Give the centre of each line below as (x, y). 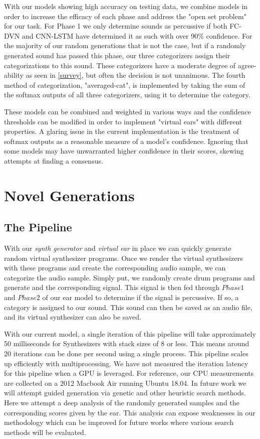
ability (14, 75)
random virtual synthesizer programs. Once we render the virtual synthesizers (123, 258)
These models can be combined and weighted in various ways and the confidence (128, 111)
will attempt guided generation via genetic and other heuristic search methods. (125, 393)
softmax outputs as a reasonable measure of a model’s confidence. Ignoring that (126, 141)
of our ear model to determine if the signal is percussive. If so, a (141, 297)
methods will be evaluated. (45, 432)
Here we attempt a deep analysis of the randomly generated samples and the (122, 402)
